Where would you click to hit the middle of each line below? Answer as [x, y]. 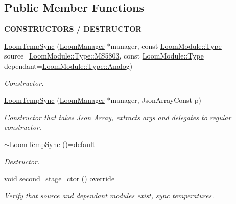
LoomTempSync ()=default [52, 144]
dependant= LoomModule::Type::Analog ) [68, 65]
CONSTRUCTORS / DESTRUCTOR [73, 29]
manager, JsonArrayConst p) [156, 100]
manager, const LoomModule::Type [166, 46]
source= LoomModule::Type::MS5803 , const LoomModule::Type [104, 56]
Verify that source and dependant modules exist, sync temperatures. [109, 195]
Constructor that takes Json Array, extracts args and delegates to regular [118, 117]
